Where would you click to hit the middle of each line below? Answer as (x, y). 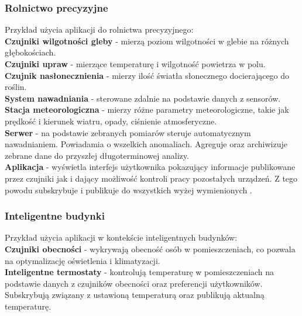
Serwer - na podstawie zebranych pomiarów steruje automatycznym (128, 132)
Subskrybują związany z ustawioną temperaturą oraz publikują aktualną (135, 295)
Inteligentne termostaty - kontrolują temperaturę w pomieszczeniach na (140, 272)
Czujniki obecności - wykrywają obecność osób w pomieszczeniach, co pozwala (150, 249)
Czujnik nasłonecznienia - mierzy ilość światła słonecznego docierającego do (147, 75)
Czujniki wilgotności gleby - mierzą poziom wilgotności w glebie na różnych (147, 41)
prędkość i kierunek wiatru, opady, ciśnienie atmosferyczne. (111, 121)
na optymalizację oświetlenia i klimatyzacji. (83, 260)
